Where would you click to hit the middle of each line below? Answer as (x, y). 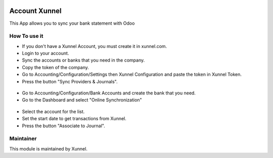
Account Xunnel (35, 11)
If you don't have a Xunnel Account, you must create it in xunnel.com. (95, 46)
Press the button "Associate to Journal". (64, 126)
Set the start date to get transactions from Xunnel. (74, 119)
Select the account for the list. (53, 112)
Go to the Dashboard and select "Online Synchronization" (82, 100)
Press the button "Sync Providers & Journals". (70, 81)
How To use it (26, 36)
